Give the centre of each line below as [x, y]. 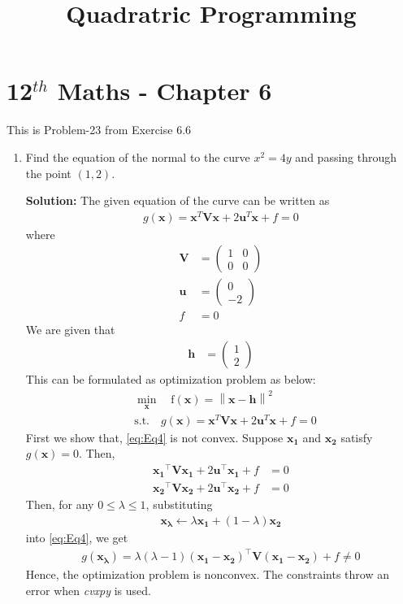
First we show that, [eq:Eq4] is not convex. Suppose [154, 437]
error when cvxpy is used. [88, 590]
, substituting [179, 504]
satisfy [357, 437]
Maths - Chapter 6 [165, 91]
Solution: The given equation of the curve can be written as [178, 200]
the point [48, 173]
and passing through [346, 156]
